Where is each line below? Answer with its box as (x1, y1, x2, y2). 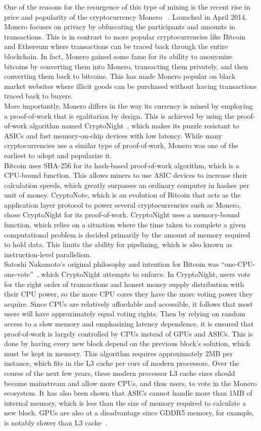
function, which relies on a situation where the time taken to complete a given (4, 219, 246, 230)
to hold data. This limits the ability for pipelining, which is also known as (4, 239, 232, 250)
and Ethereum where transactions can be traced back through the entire (4, 41, 228, 52)
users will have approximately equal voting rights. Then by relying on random (4, 308, 245, 319)
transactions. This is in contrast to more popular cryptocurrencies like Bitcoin (4, 31, 246, 41)
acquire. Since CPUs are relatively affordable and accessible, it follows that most (4, 298, 253, 309)
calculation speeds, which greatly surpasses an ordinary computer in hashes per (4, 179, 249, 190)
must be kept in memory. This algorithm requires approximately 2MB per (4, 348, 233, 358)
